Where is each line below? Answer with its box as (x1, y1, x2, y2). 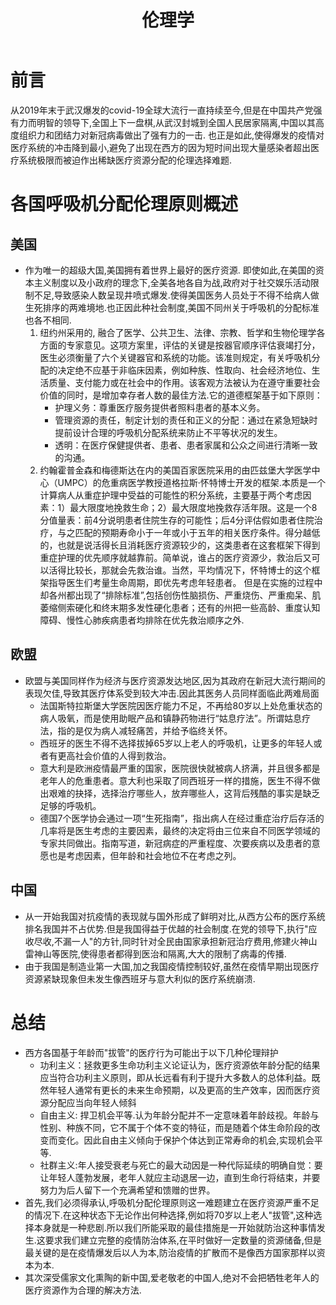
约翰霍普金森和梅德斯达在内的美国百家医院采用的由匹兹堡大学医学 (39, 464, 312, 476)
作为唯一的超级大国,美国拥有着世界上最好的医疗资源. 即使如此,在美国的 (24, 264, 316, 276)
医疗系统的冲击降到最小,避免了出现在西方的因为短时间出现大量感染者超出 (10, 141, 312, 153)
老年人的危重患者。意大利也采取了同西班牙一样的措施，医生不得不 (39, 774, 312, 786)
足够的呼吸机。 (39, 799, 102, 811)
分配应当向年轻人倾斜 (48, 1096, 137, 1108)
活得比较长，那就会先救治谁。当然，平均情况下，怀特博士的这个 (48, 564, 312, 576)
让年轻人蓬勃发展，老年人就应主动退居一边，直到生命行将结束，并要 (39, 1171, 321, 1183)
